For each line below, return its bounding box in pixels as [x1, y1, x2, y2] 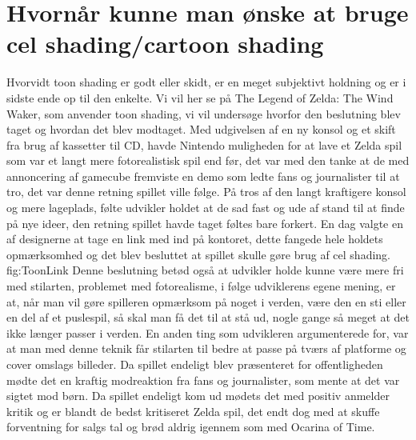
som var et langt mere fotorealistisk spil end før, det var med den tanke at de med [6, 152, 410, 169]
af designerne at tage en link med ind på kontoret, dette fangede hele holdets [6, 230, 383, 247]
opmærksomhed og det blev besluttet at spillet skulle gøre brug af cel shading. [6, 246, 391, 262]
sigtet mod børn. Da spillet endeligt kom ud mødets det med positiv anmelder [6, 387, 390, 404]
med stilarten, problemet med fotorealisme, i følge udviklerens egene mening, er [6, 278, 396, 294]
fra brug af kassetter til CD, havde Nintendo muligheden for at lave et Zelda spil [6, 136, 402, 153]
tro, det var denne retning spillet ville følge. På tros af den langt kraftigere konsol [6, 183, 406, 200]
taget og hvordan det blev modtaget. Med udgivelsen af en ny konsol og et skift [6, 121, 396, 138]
